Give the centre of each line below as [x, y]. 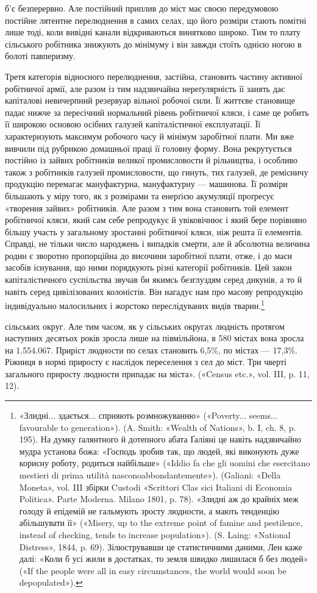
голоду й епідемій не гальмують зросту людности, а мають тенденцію [149, 510]
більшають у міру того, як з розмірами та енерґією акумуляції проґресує [140, 195]
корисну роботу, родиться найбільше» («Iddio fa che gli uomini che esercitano [165, 463]
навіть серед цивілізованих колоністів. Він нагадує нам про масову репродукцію [154, 291]
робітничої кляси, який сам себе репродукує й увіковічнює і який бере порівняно [156, 220]
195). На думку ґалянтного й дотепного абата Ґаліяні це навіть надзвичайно [160, 439]
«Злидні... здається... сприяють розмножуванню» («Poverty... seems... [148, 415]
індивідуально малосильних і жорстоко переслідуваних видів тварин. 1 [135, 304]
